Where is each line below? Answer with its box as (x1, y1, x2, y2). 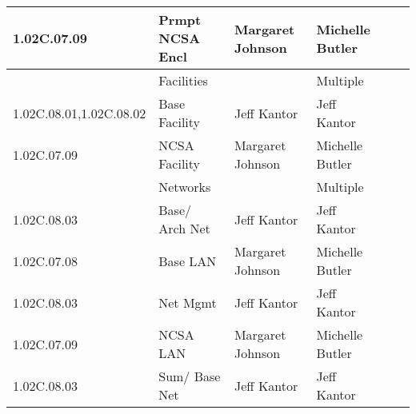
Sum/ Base (158, 367, 221, 385)
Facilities (158, 71, 208, 90)
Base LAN (158, 251, 217, 270)
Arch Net (158, 219, 210, 237)
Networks (158, 177, 211, 196)
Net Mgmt (158, 293, 217, 312)
